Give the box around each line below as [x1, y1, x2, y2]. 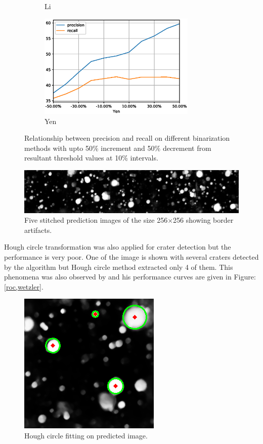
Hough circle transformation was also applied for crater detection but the [4, 241, 231, 252]
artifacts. [24, 224, 52, 235]
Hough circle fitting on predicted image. [24, 430, 148, 440]
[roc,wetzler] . [4, 281, 43, 292]
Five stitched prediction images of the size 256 [24, 215, 168, 225]
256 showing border [173, 215, 234, 225]
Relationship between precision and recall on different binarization [24, 133, 230, 143]
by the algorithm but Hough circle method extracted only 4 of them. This [4, 261, 233, 272]
